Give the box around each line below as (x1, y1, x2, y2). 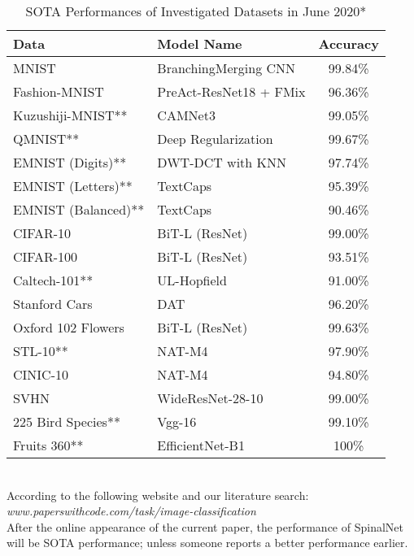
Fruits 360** (13, 436, 84, 454)
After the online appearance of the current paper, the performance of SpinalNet (7, 518, 403, 535)
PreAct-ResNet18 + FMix (157, 82, 306, 101)
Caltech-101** (13, 271, 94, 289)
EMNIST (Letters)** (13, 176, 133, 195)
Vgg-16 (157, 412, 197, 431)
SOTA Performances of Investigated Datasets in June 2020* (25, 2, 367, 20)
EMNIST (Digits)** (13, 153, 127, 172)
